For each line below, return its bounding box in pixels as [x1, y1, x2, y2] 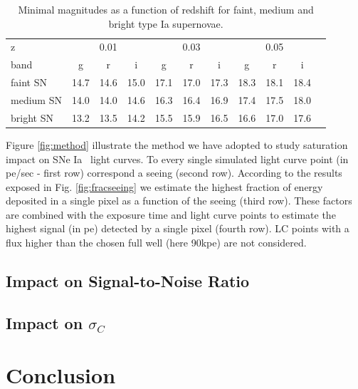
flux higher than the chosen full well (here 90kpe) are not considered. [6, 235, 307, 250]
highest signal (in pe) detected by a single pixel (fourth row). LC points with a [6, 221, 349, 236]
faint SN [11, 75, 47, 90]
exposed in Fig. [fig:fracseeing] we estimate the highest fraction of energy [6, 179, 323, 194]
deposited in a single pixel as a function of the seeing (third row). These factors [6, 193, 352, 208]
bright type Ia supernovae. [108, 16, 223, 31]
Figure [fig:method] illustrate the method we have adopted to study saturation [6, 137, 348, 152]
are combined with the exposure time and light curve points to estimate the [6, 207, 336, 222]
